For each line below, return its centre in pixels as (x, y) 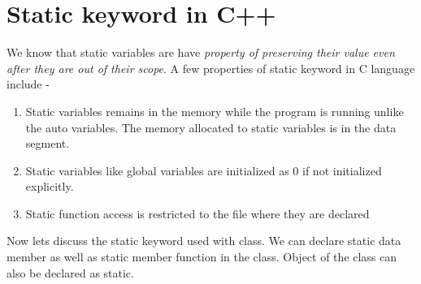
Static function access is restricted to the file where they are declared (197, 213)
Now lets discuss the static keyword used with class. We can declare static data (204, 241)
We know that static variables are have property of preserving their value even (201, 52)
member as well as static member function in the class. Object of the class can (202, 257)
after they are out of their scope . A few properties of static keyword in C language (211, 68)
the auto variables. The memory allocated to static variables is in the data (211, 127)
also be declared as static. (70, 272)
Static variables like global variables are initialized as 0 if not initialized (204, 170)
